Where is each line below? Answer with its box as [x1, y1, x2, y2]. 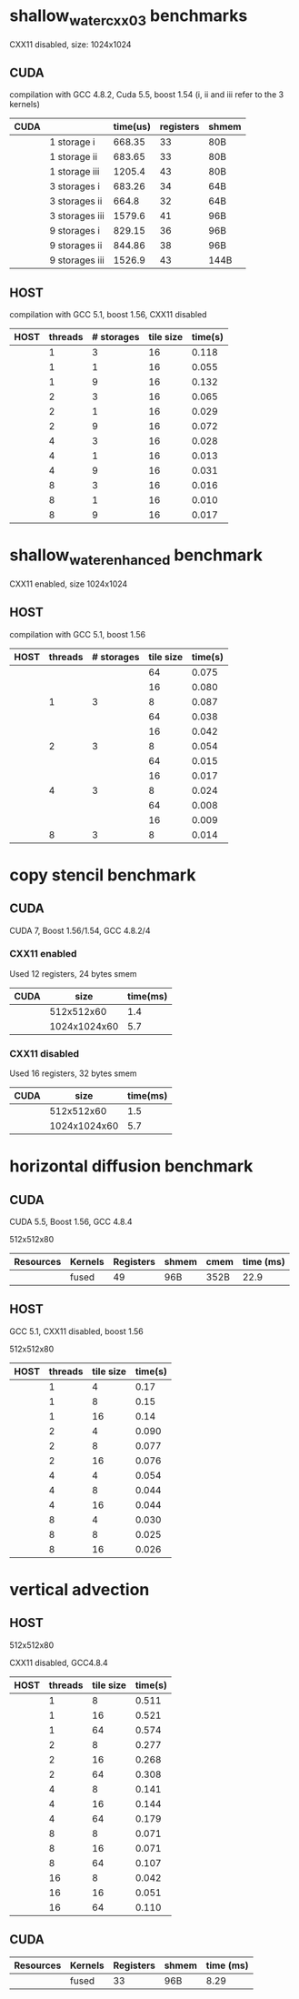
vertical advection [9, 1580, 150, 1601]
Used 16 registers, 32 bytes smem [9, 1068, 138, 1079]
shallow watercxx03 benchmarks [9, 5, 248, 29]
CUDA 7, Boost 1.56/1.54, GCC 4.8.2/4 [9, 925, 151, 936]
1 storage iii [49, 166, 100, 178]
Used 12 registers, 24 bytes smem [9, 968, 138, 979]
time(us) [113, 120, 152, 133]
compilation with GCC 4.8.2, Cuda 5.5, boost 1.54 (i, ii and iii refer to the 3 [9, 89, 284, 100]
